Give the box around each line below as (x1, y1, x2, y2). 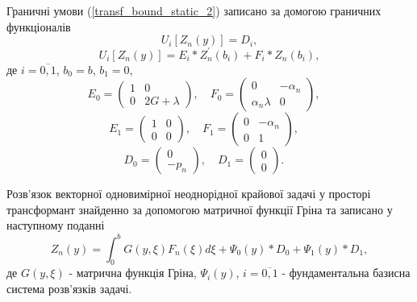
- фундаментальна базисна (281, 264, 411, 281)
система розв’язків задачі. (6, 279, 132, 296)
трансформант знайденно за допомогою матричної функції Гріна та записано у (6, 201, 393, 217)
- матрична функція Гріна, (69, 264, 197, 281)
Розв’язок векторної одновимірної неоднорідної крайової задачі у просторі (6, 185, 371, 202)
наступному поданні (6, 217, 105, 234)
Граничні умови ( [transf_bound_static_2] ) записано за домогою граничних (6, 2, 382, 19)
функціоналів (6, 18, 71, 35)
